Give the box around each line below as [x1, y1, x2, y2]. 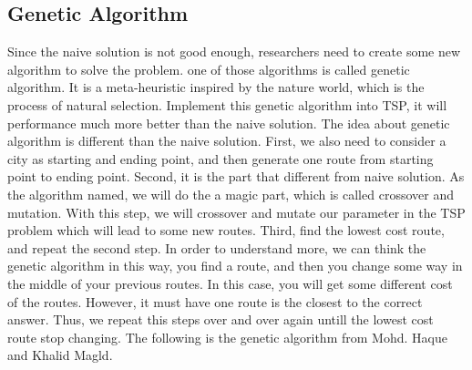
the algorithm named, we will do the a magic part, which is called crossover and [7, 184, 454, 203]
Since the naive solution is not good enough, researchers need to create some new [7, 42, 461, 61]
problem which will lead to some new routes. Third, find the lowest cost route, [7, 221, 445, 240]
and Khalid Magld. [7, 345, 113, 365]
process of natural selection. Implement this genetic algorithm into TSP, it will [7, 95, 447, 114]
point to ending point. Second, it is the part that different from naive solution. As [7, 167, 465, 186]
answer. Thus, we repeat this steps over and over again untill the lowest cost [7, 310, 434, 329]
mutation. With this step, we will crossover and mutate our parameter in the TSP [7, 202, 466, 221]
